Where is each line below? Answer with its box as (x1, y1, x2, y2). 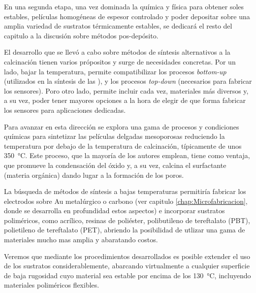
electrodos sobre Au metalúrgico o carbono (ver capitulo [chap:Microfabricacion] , (4, 195, 248, 206)
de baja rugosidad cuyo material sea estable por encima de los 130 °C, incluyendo (4, 270, 251, 280)
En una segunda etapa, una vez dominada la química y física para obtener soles (4, 1, 244, 11)
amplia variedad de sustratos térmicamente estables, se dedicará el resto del (4, 21, 232, 31)
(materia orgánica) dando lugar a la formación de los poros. (4, 169, 184, 180)
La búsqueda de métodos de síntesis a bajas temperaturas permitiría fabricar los (4, 186, 246, 196)
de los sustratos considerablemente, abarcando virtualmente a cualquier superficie (4, 260, 250, 271)
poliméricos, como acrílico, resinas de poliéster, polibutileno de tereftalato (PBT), (4, 215, 250, 225)
